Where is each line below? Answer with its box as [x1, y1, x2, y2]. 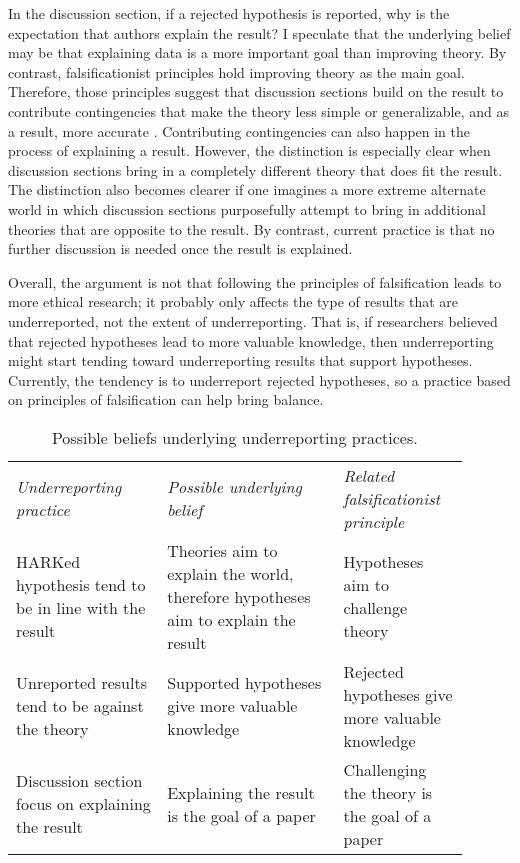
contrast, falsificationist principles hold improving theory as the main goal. [8, 61, 465, 82]
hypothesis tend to [16, 573, 146, 597]
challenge [343, 596, 408, 620]
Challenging [343, 757, 427, 781]
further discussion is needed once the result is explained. [8, 238, 353, 259]
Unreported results [16, 671, 147, 695]
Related [343, 463, 395, 487]
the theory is [343, 780, 433, 804]
